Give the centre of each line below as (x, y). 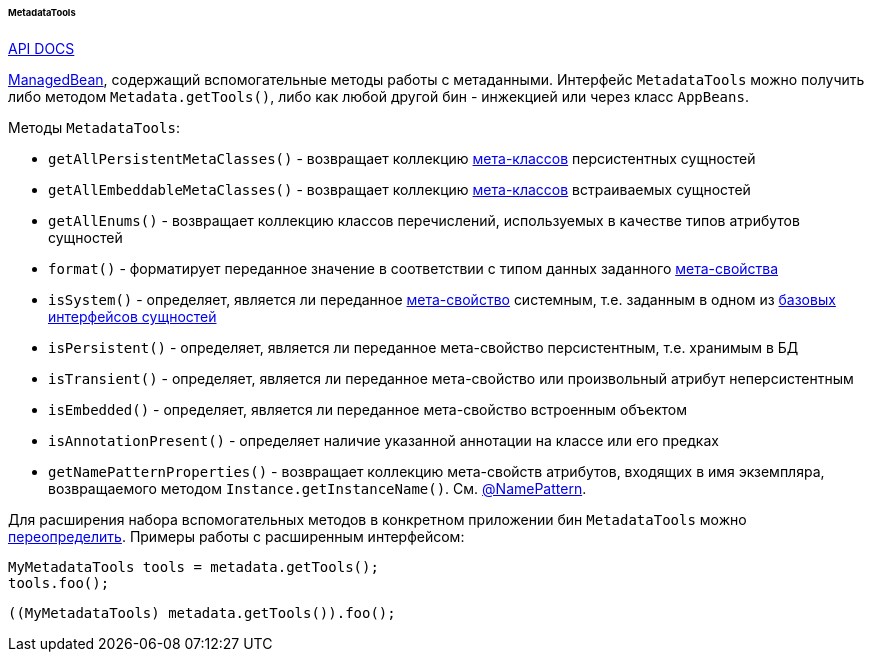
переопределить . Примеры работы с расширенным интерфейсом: (236, 536)
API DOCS (41, 48)
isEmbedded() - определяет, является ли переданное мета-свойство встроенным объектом (367, 409)
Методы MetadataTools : (94, 127)
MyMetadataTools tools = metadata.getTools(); (193, 566)
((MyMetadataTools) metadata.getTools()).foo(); (202, 612)
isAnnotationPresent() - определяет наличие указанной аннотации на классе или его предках (383, 440)
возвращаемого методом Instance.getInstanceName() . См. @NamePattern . (317, 488)
